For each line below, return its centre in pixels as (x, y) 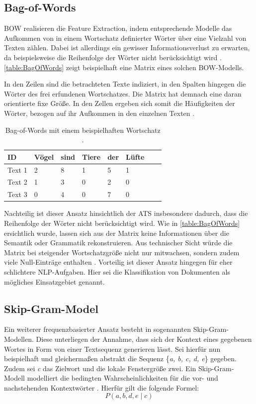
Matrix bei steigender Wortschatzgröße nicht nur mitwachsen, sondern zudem (122, 252)
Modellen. (19, 339)
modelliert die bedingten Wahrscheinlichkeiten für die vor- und (123, 378)
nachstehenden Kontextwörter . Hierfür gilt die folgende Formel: (102, 387)
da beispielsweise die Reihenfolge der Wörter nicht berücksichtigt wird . (113, 57)
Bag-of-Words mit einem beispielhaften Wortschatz (83, 130)
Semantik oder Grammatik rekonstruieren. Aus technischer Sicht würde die (118, 243)
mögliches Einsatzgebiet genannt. (54, 281)
